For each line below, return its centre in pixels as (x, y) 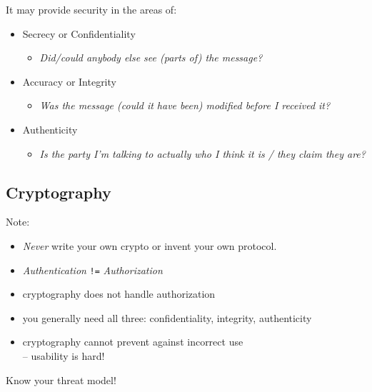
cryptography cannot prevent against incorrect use (133, 342)
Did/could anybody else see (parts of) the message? (151, 57)
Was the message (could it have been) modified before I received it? (185, 105)
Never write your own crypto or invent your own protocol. (150, 245)
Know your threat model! (61, 380)
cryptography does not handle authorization (119, 294)
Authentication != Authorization (92, 270)
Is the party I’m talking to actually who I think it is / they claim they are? (202, 153)
